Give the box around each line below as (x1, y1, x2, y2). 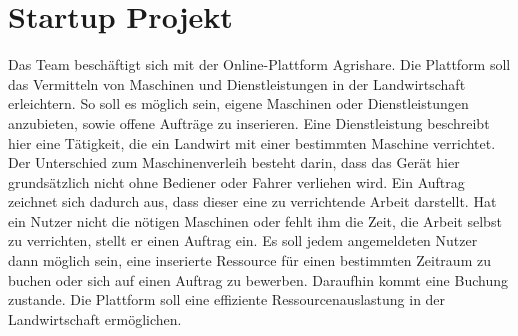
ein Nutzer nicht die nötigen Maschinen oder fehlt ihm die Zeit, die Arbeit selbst (8, 210, 502, 231)
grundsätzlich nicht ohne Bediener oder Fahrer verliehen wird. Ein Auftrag (8, 171, 465, 192)
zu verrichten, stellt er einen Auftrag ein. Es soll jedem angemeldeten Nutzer (8, 230, 478, 251)
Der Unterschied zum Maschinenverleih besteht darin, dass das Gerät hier (8, 152, 460, 173)
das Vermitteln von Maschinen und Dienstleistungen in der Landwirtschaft (8, 73, 466, 94)
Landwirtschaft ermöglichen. (8, 308, 182, 329)
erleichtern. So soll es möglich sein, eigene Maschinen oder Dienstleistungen (8, 93, 469, 114)
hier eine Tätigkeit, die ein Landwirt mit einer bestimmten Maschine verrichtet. (8, 132, 496, 153)
